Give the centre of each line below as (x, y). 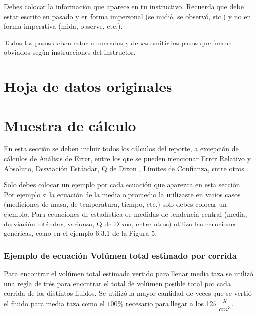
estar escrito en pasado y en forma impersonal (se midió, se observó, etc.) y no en (128, 16)
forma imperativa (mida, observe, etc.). (63, 26)
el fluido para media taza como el (54, 303)
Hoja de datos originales (88, 86)
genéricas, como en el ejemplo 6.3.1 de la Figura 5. (81, 233)
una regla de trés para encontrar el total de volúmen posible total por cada (117, 283)
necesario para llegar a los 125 (171, 303)
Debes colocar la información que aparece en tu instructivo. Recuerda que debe (124, 6)
